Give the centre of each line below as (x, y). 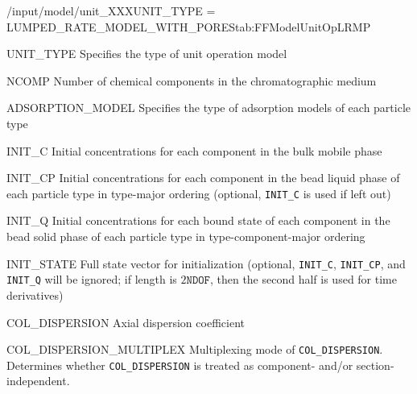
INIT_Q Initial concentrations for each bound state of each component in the (198, 220)
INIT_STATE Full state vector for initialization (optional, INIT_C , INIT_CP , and (206, 263)
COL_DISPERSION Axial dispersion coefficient (126, 322)
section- (375, 365)
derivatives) (35, 294)
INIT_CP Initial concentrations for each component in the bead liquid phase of (203, 178)
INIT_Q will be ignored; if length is (92, 279)
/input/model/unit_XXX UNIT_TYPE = (111, 10)
